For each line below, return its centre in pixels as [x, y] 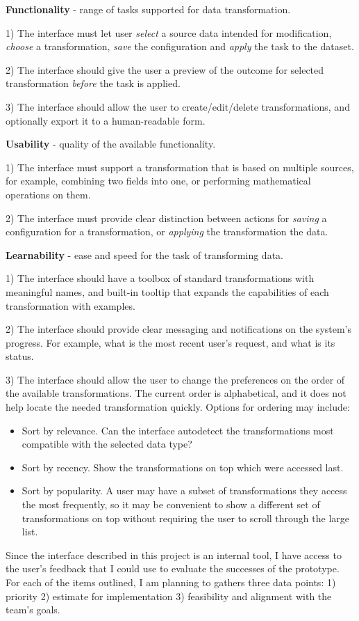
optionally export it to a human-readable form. [106, 120]
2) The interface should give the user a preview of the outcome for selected [165, 69]
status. [20, 356]
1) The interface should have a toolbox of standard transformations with [160, 278]
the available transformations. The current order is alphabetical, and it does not [176, 393]
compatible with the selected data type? [107, 444]
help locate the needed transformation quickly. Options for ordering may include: [178, 407]
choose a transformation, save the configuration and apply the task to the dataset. [180, 46]
